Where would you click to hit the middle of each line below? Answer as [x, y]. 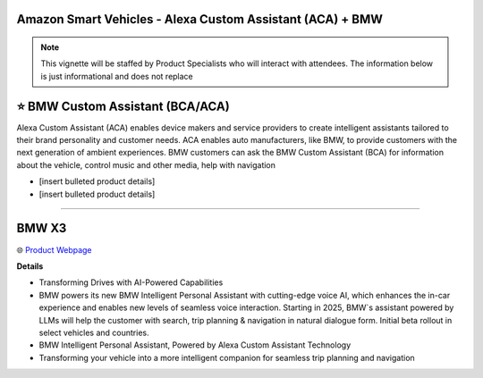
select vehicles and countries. [94, 332]
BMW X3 [42, 228]
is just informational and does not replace [117, 76]
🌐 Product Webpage [55, 249]
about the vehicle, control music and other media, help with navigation [146, 164]
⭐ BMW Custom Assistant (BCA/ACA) [123, 106]
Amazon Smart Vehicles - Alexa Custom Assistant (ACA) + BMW [200, 19]
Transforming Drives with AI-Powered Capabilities [131, 282]
